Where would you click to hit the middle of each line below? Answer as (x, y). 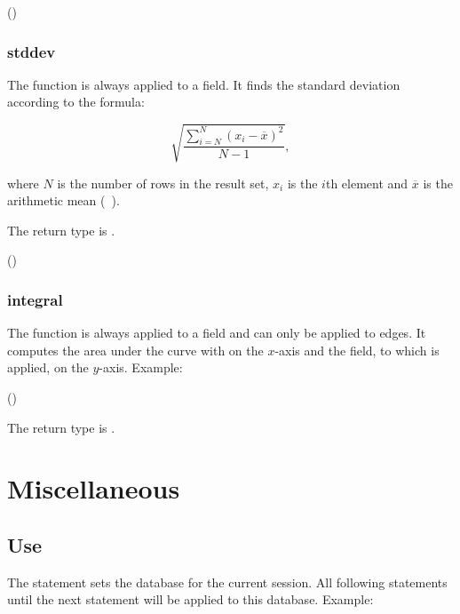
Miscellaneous (94, 488)
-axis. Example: (141, 367)
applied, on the (48, 367)
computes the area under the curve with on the (135, 350)
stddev (32, 51)
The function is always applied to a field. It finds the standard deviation (204, 84)
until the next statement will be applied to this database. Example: (190, 599)
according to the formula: (76, 102)
